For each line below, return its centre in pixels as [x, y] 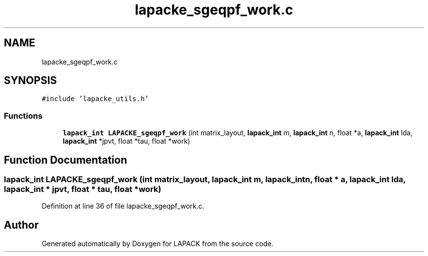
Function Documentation [65, 160]
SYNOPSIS [31, 81]
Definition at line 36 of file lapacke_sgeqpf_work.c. [123, 206]
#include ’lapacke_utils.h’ [95, 99]
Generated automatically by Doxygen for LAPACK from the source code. [158, 244]
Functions [23, 116]
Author [21, 225]
